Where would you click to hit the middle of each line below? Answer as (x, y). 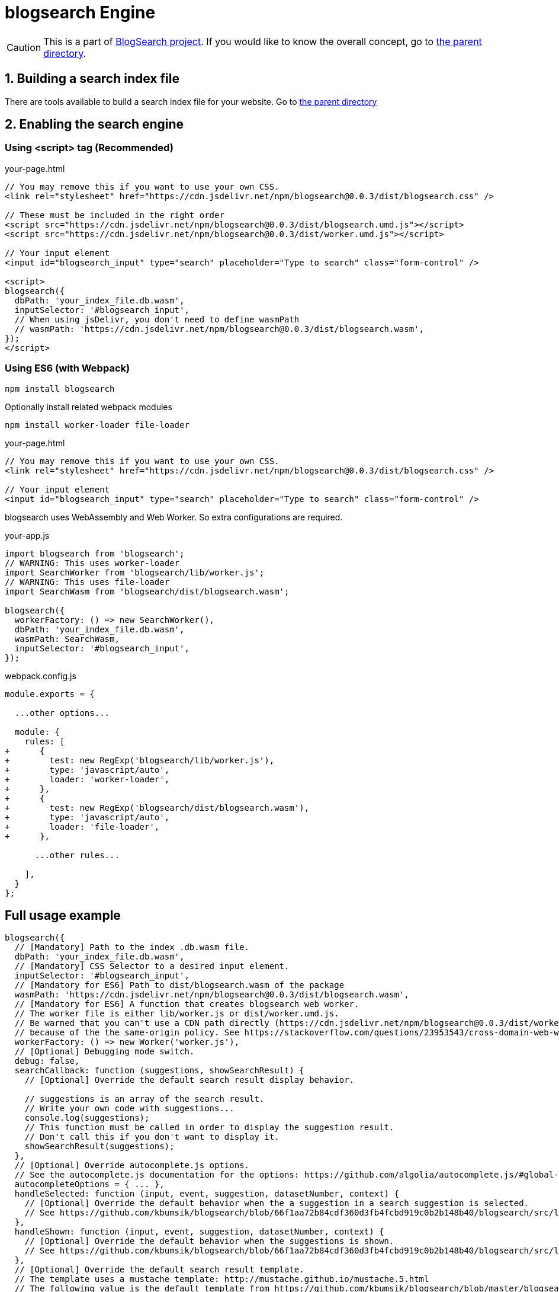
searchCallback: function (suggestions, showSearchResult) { (159, 1071)
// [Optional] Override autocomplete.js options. (132, 1165)
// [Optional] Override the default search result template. (159, 1270)
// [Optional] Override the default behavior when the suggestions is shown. (209, 1241)
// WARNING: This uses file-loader (87, 582)
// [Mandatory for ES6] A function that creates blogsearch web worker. (187, 1004)
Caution (24, 47)
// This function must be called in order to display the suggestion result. (209, 1128)
